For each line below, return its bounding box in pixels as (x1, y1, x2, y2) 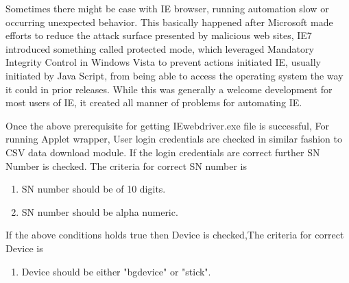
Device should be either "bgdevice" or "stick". (21, 264, 211, 278)
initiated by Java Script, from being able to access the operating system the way (5, 68, 344, 82)
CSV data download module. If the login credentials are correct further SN (5, 145, 320, 159)
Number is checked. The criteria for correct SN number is (5, 158, 247, 173)
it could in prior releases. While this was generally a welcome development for (5, 82, 333, 96)
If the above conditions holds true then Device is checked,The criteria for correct (5, 227, 344, 242)
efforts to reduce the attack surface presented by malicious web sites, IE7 (5, 28, 312, 42)
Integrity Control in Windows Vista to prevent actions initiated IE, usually (5, 55, 321, 69)
